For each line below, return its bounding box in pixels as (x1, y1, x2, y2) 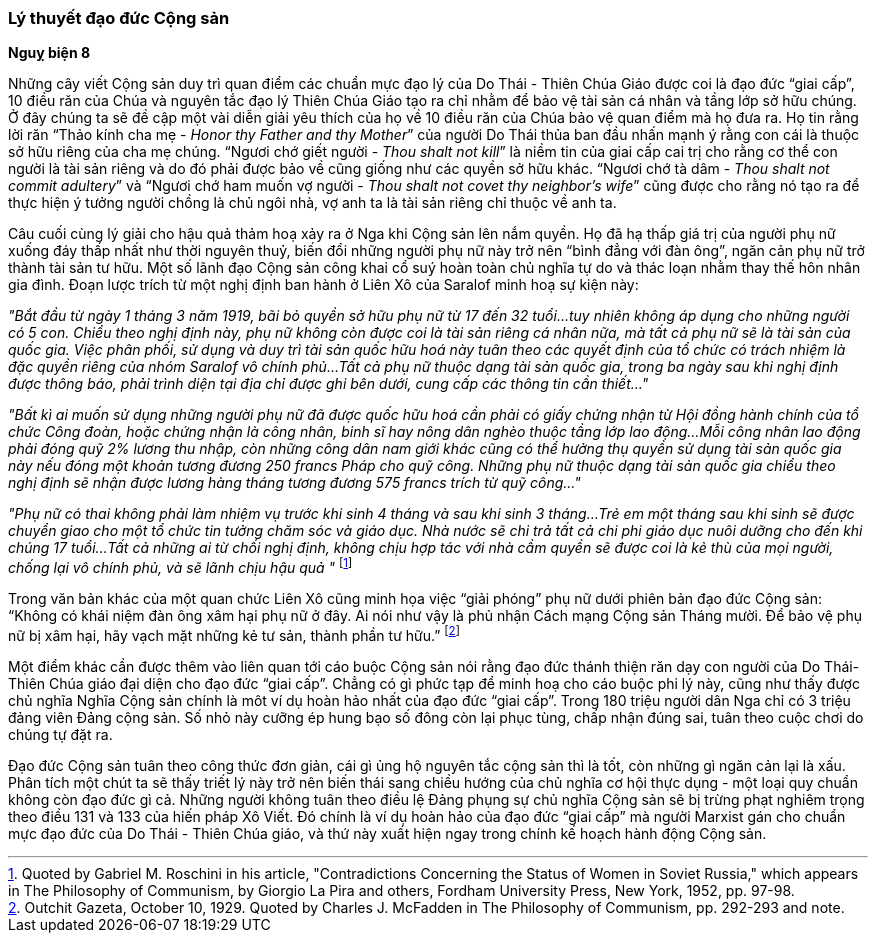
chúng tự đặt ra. (8, 725, 113, 743)
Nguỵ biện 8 (8, 44, 91, 62)
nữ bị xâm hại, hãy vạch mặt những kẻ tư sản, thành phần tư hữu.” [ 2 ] (8, 624, 460, 644)
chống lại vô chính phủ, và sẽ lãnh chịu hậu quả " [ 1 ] (8, 556, 353, 577)
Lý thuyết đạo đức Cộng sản (8, 8, 230, 28)
